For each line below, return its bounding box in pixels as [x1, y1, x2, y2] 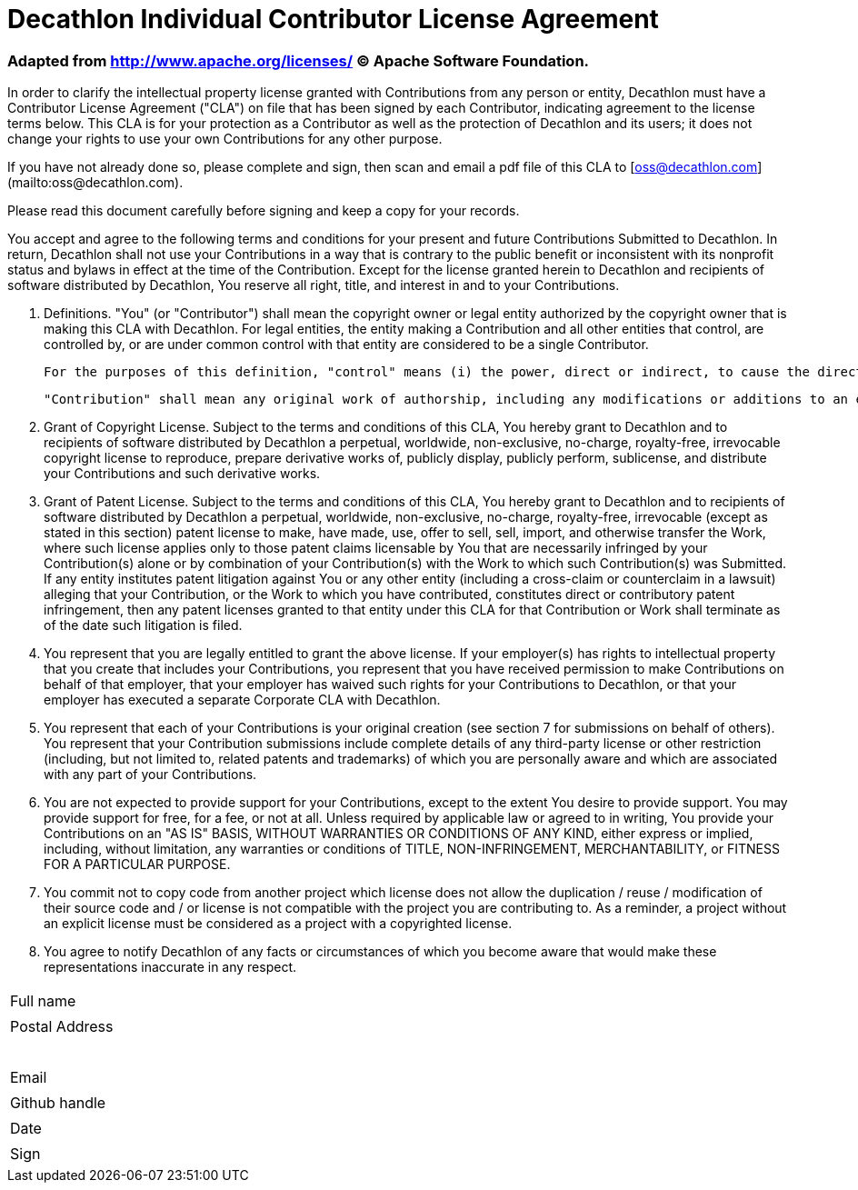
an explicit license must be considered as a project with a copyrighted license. [44, 915, 513, 932]
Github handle [10, 1094, 106, 1113]
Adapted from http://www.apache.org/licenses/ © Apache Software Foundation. [7, 51, 590, 70]
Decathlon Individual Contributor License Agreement [7, 4, 659, 35]
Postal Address [10, 1017, 114, 1036]
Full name [10, 992, 76, 1011]
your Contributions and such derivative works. [44, 465, 321, 482]
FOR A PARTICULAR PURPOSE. [44, 856, 231, 873]
